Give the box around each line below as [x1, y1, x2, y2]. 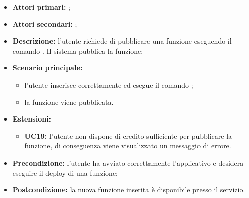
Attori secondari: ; [12, 18, 77, 29]
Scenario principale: [12, 62, 83, 73]
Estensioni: [12, 113, 52, 124]
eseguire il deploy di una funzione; [12, 167, 118, 178]
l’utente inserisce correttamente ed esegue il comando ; [24, 79, 193, 90]
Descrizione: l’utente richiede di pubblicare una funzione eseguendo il [12, 35, 232, 46]
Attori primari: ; [12, 2, 70, 12]
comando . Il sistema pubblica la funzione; [12, 45, 143, 56]
